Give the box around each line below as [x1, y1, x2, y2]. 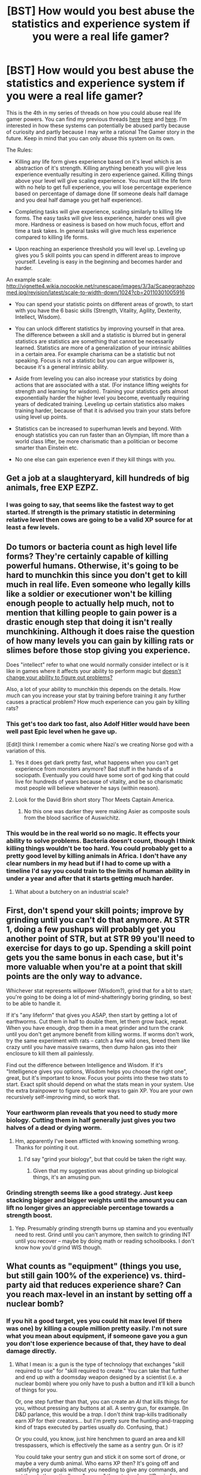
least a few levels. [6, 523, 60, 532]
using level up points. [14, 413, 68, 420]
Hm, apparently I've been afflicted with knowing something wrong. [14, 1137, 180, 1144]
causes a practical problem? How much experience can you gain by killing [6, 698, 190, 706]
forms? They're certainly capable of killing [6, 551, 169, 561]
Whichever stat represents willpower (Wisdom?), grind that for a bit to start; [6, 987, 193, 994]
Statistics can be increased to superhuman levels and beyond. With [14, 425, 182, 432]
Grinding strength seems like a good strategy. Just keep [6, 1188, 173, 1196]
